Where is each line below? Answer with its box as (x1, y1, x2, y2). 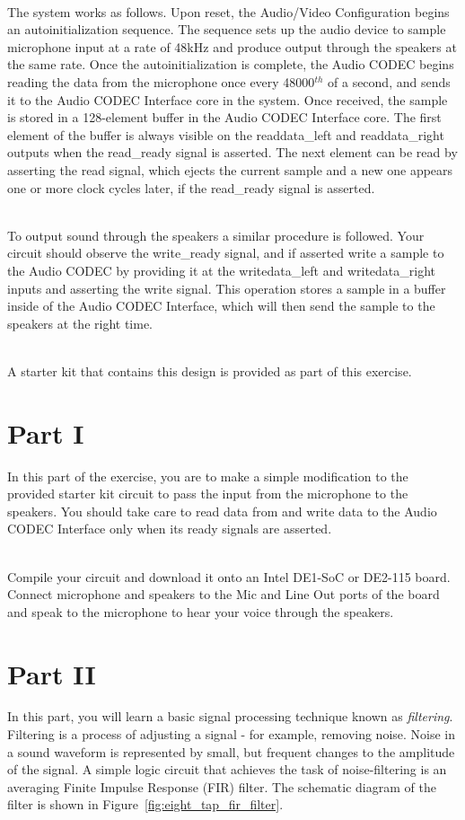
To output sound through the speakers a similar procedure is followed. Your (7, 225, 425, 244)
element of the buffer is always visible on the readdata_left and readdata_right (7, 125, 444, 144)
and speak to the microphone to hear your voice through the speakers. (7, 602, 394, 621)
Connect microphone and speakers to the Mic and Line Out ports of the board (7, 585, 440, 604)
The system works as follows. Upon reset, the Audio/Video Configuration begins (7, 2, 450, 21)
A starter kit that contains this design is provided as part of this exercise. (7, 361, 412, 380)
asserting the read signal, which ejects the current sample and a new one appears (7, 160, 453, 179)
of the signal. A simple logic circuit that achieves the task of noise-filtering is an (7, 760, 447, 779)
